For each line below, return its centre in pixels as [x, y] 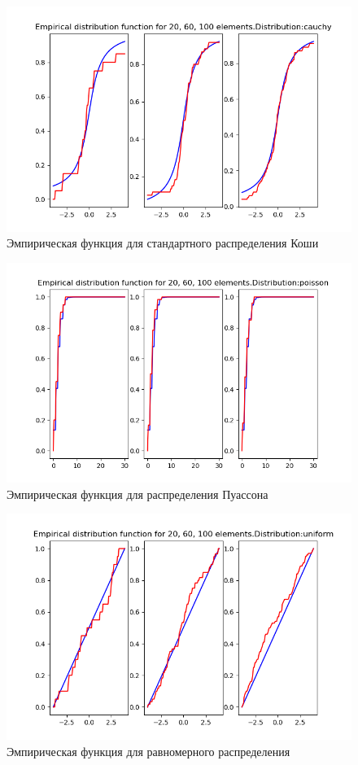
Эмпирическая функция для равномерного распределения [148, 751]
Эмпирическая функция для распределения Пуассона [138, 494]
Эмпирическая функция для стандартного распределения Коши [163, 243]
